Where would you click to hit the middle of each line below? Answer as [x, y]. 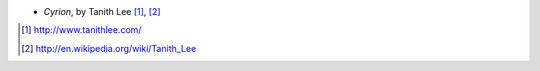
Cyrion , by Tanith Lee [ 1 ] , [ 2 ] [102, 11]
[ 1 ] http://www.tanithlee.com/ [81, 30]
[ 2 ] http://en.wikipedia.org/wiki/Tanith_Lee [109, 48]
